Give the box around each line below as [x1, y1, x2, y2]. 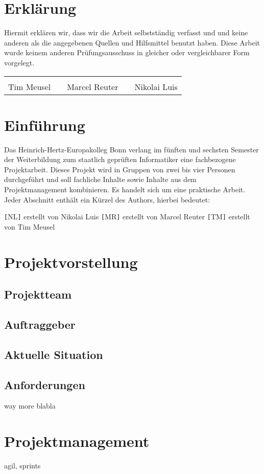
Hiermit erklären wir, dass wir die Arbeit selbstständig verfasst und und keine [4, 27, 248, 38]
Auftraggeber [4, 316, 76, 332]
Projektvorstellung [4, 251, 138, 272]
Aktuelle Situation [4, 346, 103, 362]
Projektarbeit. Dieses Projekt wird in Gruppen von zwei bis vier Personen [4, 164, 235, 174]
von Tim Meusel [4, 221, 55, 232]
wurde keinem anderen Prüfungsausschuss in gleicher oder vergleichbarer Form [4, 47, 250, 58]
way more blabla [4, 400, 56, 411]
